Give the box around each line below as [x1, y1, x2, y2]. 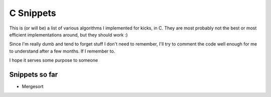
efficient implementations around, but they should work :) [9, 31, 128, 37]
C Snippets [9, 7, 56, 18]
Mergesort [22, 83, 44, 89]
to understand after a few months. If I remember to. [9, 48, 115, 54]
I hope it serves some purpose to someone [9, 57, 98, 63]
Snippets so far [9, 70, 58, 78]
